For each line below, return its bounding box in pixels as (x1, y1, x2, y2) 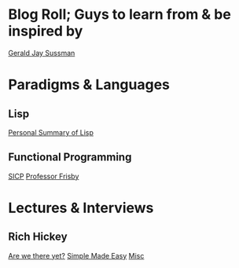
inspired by (8, 22, 83, 40)
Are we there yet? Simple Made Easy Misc (8, 251, 145, 260)
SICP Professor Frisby (8, 171, 79, 181)
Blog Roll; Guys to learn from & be (8, 6, 232, 24)
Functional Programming (8, 151, 132, 164)
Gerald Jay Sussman (8, 48, 75, 57)
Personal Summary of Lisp (8, 127, 94, 137)
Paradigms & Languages (8, 76, 171, 94)
